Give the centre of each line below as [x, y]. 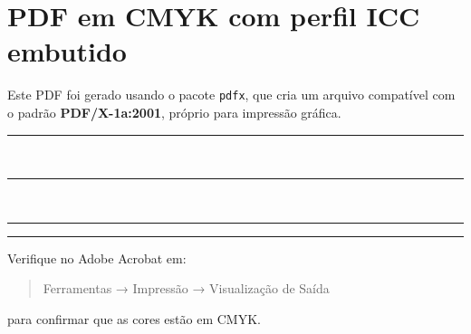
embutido [67, 51]
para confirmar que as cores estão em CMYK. [134, 318]
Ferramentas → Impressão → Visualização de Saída [186, 288]
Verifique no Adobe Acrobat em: [97, 258]
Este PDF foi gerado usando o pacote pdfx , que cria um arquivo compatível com [231, 95]
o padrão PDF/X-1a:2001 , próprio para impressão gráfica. [174, 112]
